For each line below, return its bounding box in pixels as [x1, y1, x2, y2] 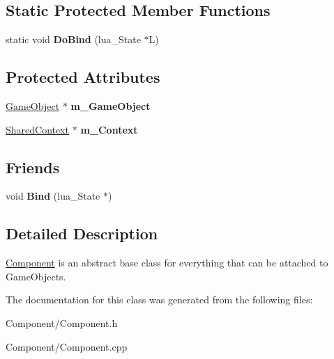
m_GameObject [70, 99, 151, 113]
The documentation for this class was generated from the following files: [6, 292, 313, 307]
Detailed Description [6, 223, 158, 244]
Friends [6, 156, 60, 177]
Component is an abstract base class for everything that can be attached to [6, 255, 328, 270]
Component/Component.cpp [6, 339, 128, 353]
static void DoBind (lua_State [6, 32, 141, 47]
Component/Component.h [6, 315, 118, 330]
